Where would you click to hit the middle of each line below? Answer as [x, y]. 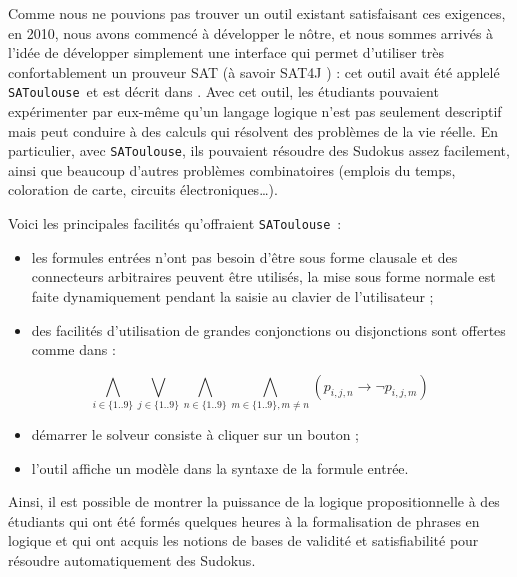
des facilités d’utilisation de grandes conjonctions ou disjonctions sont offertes [268, 329]
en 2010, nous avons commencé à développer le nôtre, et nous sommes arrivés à [251, 32]
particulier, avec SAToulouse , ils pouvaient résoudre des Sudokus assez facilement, [259, 150]
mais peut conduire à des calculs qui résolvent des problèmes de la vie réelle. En [253, 130]
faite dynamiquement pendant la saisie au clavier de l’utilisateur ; [232, 295]
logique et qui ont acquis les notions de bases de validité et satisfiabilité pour [243, 540]
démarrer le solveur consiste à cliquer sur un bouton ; [195, 434]
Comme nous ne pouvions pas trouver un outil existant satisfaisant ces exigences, [257, 13]
